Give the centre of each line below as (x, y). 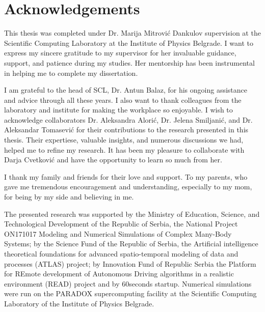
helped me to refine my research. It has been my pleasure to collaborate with (124, 149)
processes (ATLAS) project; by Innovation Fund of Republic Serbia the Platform (130, 263)
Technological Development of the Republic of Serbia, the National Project (121, 224)
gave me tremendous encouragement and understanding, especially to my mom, (128, 187)
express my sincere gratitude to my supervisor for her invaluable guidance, (120, 53)
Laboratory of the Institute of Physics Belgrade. (79, 303)
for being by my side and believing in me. (69, 197)
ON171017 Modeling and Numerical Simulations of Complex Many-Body (118, 233)
